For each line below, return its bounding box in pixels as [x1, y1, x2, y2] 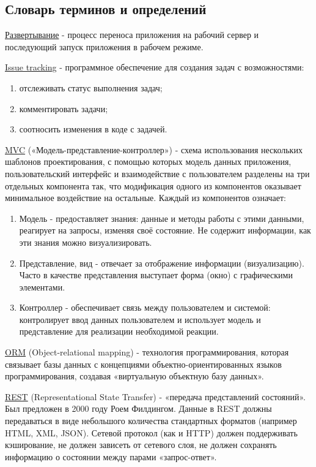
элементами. [19, 280, 65, 293]
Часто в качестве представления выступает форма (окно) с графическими [19, 268, 293, 281]
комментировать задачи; [19, 102, 108, 115]
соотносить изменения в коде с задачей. [19, 123, 167, 135]
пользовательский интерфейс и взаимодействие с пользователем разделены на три [5, 167, 310, 180]
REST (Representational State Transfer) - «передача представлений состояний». [5, 390, 306, 403]
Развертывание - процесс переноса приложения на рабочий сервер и [5, 28, 259, 41]
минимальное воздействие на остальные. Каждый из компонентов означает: [5, 191, 287, 204]
